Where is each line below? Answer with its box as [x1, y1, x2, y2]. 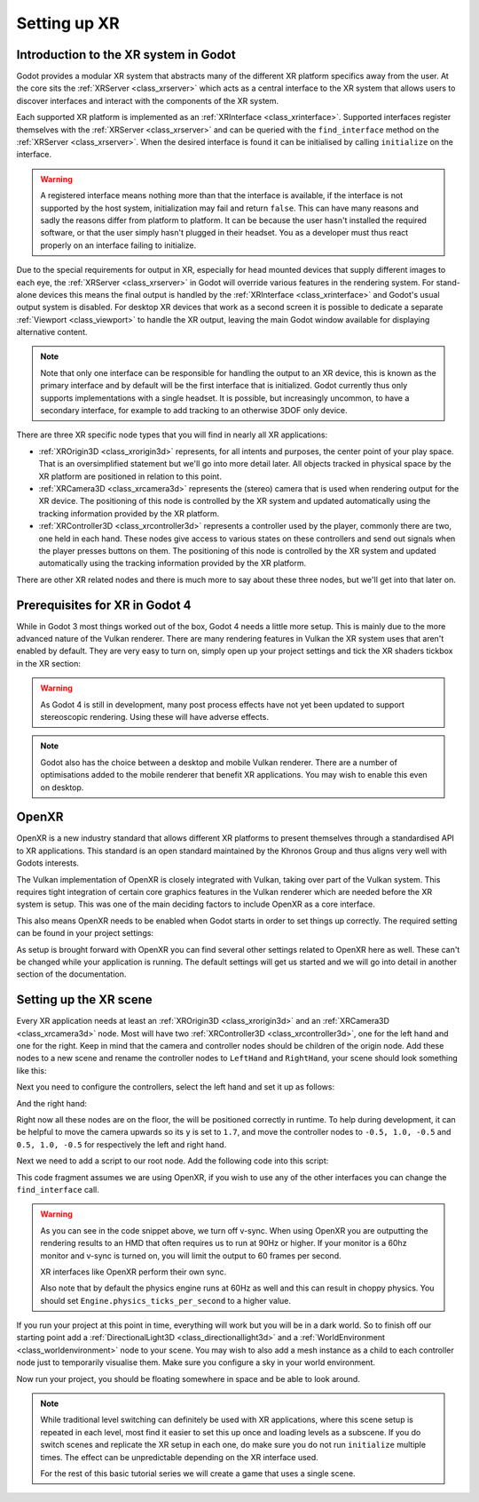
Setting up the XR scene [16, 992, 153, 1008]
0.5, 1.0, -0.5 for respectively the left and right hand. [16, 1138, 227, 1150]
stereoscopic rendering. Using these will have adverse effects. [40, 711, 270, 722]
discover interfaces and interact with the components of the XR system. [16, 95, 279, 106]
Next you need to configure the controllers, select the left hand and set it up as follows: [16, 1082, 335, 1092]
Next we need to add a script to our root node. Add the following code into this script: [16, 1155, 329, 1166]
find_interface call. [16, 1184, 99, 1194]
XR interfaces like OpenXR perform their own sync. [40, 1266, 227, 1277]
